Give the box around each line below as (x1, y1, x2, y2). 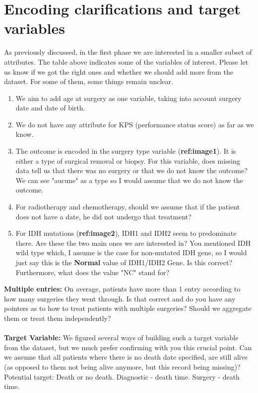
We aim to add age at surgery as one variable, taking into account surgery (15, 93, 242, 103)
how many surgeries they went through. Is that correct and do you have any (4, 293, 236, 303)
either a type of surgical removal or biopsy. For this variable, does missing (15, 155, 240, 166)
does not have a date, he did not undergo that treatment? (15, 211, 192, 221)
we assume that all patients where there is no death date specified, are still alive (4, 352, 248, 362)
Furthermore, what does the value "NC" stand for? (15, 267, 170, 277)
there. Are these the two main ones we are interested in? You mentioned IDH (15, 237, 251, 248)
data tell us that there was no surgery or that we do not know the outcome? (15, 165, 248, 176)
